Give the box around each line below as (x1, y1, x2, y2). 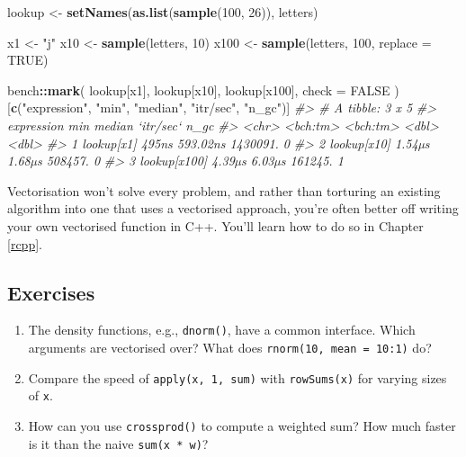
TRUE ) (7, 50, 49, 69)
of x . (28, 386, 53, 405)
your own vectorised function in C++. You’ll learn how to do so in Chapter (7, 216, 424, 235)
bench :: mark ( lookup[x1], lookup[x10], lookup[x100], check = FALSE (7, 80, 390, 99)
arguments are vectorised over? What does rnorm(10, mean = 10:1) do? (28, 337, 432, 356)
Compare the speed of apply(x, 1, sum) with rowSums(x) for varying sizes (28, 368, 447, 387)
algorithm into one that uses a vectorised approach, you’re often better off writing (7, 199, 459, 218)
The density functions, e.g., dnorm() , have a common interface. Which (28, 320, 416, 339)
